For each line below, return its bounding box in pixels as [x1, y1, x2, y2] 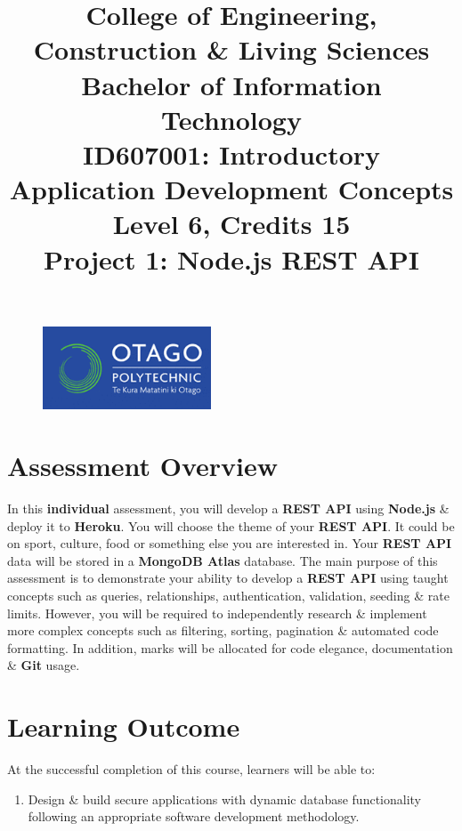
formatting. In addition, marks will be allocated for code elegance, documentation [7, 638, 453, 657]
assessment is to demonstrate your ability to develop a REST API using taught [7, 569, 449, 587]
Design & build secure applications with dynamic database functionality [28, 789, 421, 808]
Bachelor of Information [81, 66, 382, 102]
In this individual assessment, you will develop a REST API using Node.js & [7, 499, 450, 518]
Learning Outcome [7, 708, 240, 745]
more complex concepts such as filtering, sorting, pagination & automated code [7, 621, 439, 640]
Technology [161, 101, 302, 137]
